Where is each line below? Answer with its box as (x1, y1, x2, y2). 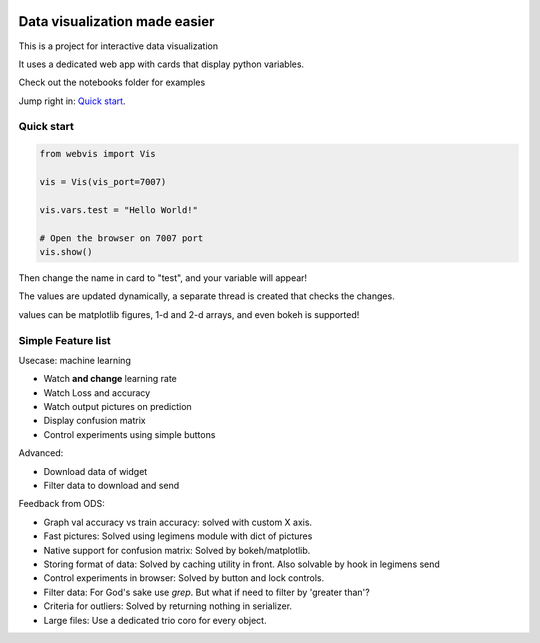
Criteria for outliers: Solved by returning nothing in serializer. (43, 600, 293, 612)
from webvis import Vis (39, 148, 157, 160)
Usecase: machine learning (18, 354, 132, 366)
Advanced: (18, 447, 64, 459)
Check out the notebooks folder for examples (18, 76, 206, 89)
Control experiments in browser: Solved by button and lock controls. (43, 572, 325, 584)
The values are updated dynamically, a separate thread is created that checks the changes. (18, 290, 395, 302)
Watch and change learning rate (43, 373, 177, 385)
